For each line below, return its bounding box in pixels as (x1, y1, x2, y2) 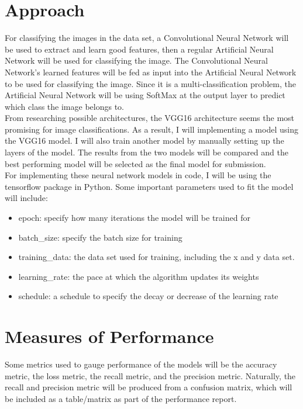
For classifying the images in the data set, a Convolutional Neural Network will (5, 32, 289, 44)
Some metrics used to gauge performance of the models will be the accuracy (5, 358, 277, 370)
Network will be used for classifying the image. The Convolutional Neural (5, 54, 268, 67)
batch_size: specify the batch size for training (18, 231, 183, 243)
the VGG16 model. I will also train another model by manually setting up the (5, 134, 284, 147)
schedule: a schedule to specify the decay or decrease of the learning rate (18, 290, 278, 302)
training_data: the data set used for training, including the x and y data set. (18, 251, 295, 263)
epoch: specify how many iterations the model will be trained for (18, 212, 250, 224)
